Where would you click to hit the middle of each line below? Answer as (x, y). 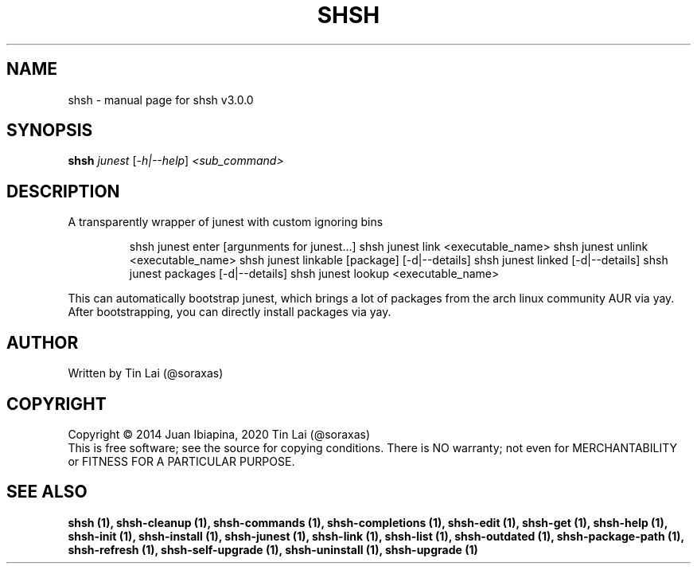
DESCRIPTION (63, 191)
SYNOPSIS (50, 131)
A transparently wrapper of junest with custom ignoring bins (226, 222)
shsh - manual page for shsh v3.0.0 (161, 100)
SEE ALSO (47, 492)
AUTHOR (43, 342)
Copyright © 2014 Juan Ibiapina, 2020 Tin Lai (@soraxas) (219, 434)
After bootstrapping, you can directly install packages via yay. (230, 312)
